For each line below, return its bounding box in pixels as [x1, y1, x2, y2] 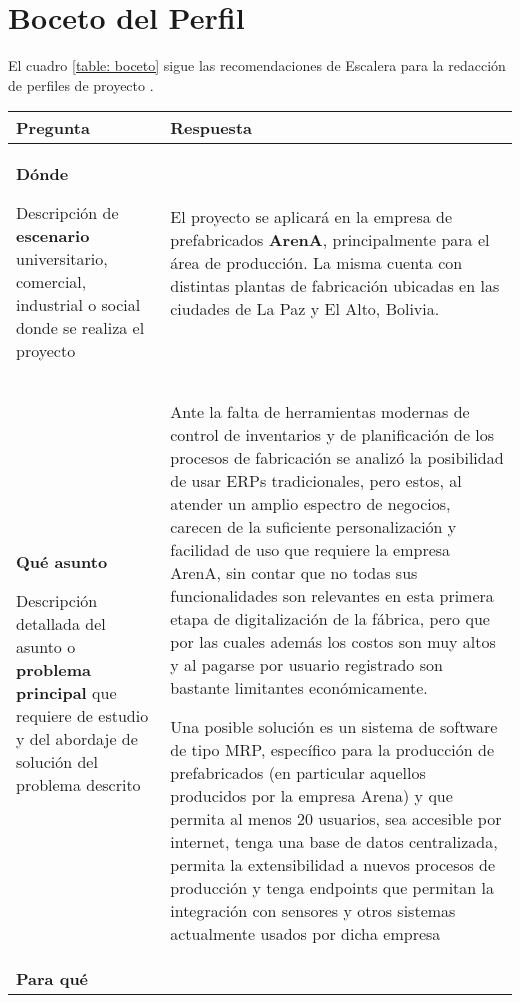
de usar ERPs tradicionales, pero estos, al [170, 469, 462, 493]
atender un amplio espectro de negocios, [170, 492, 451, 516]
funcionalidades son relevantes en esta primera [170, 584, 494, 608]
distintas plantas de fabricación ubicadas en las [170, 273, 500, 297]
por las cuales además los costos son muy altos [170, 630, 496, 654]
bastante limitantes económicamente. [170, 676, 428, 700]
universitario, [16, 247, 108, 271]
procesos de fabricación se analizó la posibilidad [170, 446, 504, 470]
